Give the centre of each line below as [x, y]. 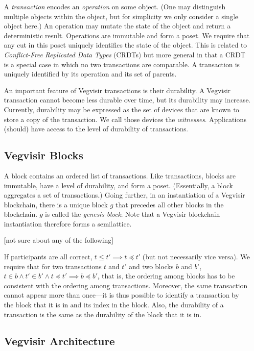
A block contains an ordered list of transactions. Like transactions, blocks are [120, 175]
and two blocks [151, 266]
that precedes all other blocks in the [170, 204]
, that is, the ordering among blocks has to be [166, 276]
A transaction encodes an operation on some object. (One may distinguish [115, 6]
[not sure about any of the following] [59, 240]
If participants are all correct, [48, 257]
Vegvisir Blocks [44, 155]
